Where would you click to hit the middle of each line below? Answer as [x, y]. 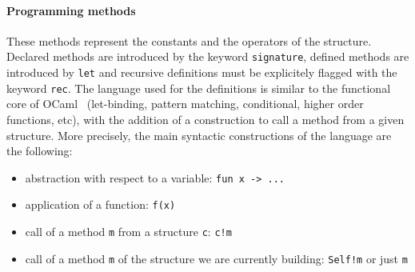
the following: [40, 151]
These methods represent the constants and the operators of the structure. [189, 40]
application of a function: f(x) [100, 204]
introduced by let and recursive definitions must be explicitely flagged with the [202, 72]
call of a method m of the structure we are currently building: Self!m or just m [216, 258]
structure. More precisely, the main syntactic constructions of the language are [199, 135]
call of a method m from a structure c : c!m [128, 232]
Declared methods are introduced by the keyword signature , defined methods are [208, 56]
